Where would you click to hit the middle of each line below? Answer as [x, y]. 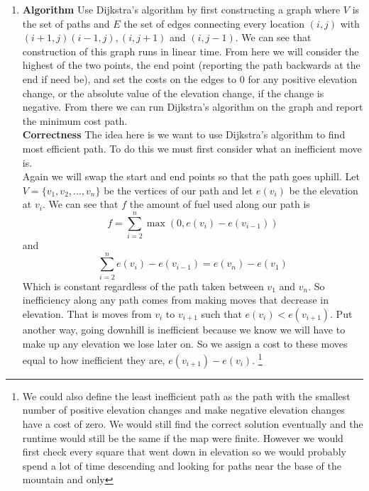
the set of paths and [66, 23]
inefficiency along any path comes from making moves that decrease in [175, 300]
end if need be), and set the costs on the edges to [130, 78]
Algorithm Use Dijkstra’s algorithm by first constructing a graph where [181, 9]
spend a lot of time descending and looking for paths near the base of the [182, 465]
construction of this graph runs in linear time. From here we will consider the [191, 51]
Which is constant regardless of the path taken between [143, 286]
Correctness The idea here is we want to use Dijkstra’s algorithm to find [184, 134]
